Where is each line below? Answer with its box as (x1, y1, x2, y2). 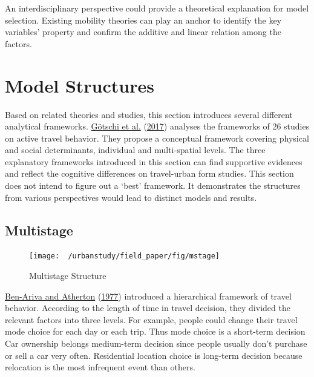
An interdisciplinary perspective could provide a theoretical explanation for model (5, 2, 309, 14)
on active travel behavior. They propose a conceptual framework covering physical (5, 131, 309, 144)
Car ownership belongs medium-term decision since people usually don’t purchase (5, 337, 307, 350)
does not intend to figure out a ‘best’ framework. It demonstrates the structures (5, 179, 301, 192)
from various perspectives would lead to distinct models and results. (5, 191, 257, 203)
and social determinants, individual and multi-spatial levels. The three (5, 143, 266, 156)
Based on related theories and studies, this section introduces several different (5, 108, 293, 120)
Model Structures (5, 73, 154, 97)
